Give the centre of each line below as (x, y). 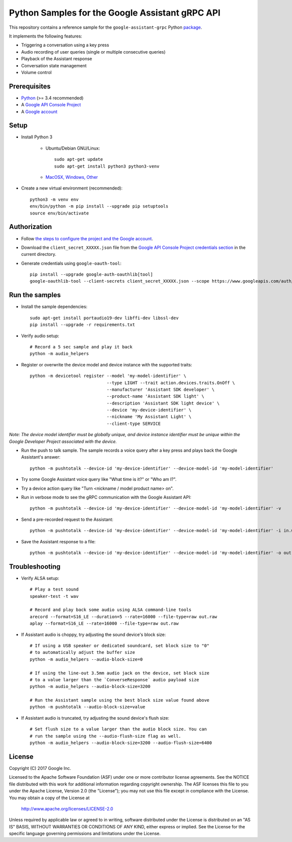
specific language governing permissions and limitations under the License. (85, 834)
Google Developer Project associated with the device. (63, 441)
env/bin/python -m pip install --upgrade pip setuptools (99, 206)
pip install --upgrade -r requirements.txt (82, 325)
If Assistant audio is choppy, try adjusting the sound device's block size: (93, 634)
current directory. (39, 254)
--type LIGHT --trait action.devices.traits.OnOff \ (171, 383)
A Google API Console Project (51, 105)
